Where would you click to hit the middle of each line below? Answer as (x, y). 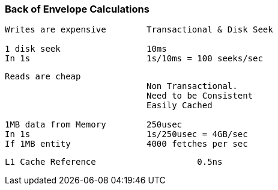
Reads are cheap (43, 77)
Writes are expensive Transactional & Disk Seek (139, 30)
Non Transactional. (192, 86)
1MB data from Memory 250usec (94, 125)
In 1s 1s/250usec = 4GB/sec (126, 134)
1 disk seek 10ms (86, 49)
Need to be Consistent (200, 96)
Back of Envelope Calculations (77, 9)
